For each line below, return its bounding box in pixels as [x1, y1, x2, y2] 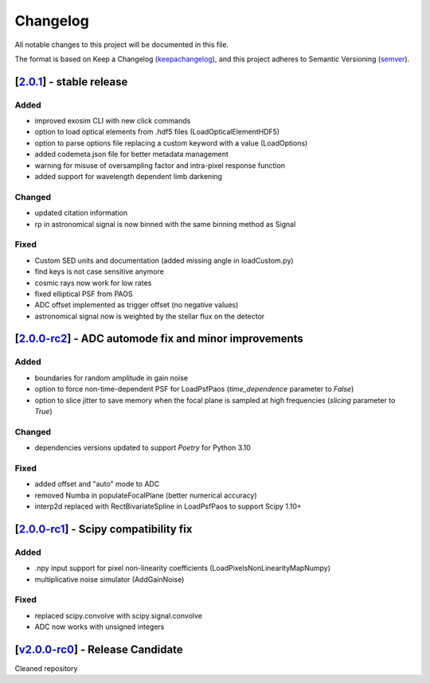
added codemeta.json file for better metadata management [34, 150, 229, 159]
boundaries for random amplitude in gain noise [34, 373, 189, 382]
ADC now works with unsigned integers [34, 622, 165, 632]
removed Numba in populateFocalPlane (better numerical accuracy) [34, 490, 258, 500]
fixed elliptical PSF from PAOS [34, 289, 133, 299]
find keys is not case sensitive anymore [34, 267, 165, 276]
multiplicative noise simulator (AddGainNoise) [34, 574, 185, 584]
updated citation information [34, 208, 127, 218]
